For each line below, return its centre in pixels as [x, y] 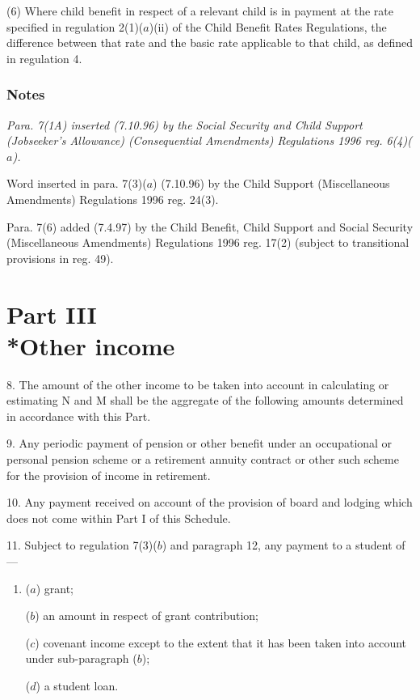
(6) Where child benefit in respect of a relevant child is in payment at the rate [200, 11]
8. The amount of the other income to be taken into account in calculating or [198, 384]
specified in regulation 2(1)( [75, 26]
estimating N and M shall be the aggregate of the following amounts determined [205, 400]
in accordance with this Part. [79, 416]
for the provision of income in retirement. [109, 475]
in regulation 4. [44, 58]
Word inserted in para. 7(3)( [77, 183]
